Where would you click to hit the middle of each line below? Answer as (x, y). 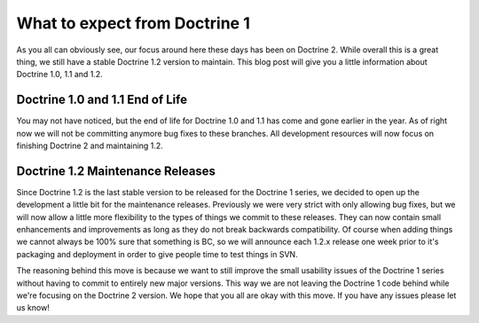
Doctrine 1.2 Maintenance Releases (116, 171)
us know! (33, 308)
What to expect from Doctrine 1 (133, 23)
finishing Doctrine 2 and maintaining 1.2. (90, 146)
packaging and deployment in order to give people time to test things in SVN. (157, 254)
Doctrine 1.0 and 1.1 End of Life (102, 100)
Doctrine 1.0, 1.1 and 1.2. (60, 75)
